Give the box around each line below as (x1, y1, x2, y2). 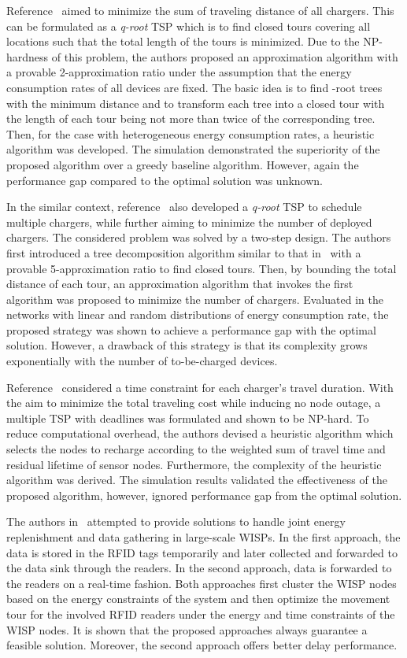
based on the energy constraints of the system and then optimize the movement (6, 590, 390, 607)
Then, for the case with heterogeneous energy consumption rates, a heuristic (6, 125, 375, 142)
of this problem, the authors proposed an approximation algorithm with (51, 48, 398, 65)
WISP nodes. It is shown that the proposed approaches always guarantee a (6, 621, 368, 638)
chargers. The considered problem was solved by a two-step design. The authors (6, 229, 391, 246)
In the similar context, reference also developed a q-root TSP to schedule (6, 198, 362, 215)
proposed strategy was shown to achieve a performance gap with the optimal (6, 321, 376, 338)
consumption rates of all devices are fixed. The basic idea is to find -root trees (6, 79, 383, 95)
